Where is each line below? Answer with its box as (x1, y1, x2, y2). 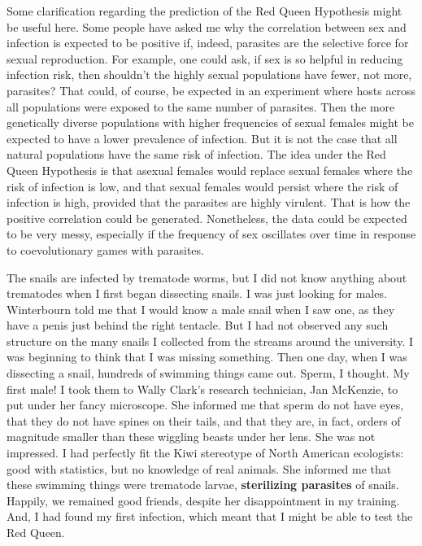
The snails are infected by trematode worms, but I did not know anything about (7, 269, 407, 286)
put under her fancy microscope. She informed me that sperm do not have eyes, (7, 396, 404, 413)
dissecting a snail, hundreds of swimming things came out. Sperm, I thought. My (7, 365, 410, 382)
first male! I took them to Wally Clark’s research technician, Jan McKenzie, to (7, 380, 398, 397)
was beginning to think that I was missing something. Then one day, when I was (7, 348, 407, 365)
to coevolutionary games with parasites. (7, 241, 204, 258)
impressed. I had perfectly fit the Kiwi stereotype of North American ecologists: (7, 444, 404, 461)
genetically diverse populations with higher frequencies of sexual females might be (7, 114, 415, 131)
